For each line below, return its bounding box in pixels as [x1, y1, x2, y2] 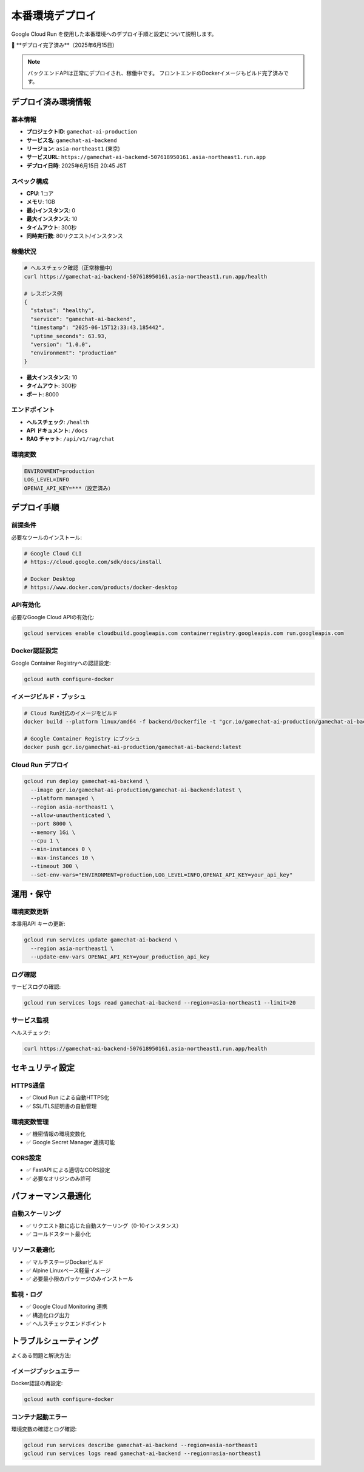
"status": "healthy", [30, 307, 95, 314]
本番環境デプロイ [11, 9, 97, 22]
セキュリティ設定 [11, 1063, 75, 1073]
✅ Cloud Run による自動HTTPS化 [26, 1094, 110, 1101]
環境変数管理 [11, 1118, 49, 1126]
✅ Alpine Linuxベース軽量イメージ [26, 1266, 111, 1274]
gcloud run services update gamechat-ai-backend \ [24, 937, 178, 943]
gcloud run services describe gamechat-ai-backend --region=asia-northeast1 [24, 1442, 258, 1448]
